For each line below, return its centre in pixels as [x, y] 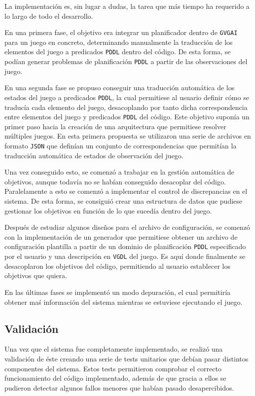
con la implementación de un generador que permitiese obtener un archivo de [121, 236]
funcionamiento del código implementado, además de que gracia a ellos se [115, 378]
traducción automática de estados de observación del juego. [94, 155]
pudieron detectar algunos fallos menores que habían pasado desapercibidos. [119, 387]
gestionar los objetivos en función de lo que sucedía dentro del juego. [108, 210]
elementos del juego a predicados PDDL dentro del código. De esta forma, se [118, 52]
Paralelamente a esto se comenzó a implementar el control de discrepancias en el [126, 191]
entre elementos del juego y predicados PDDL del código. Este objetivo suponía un [127, 117]
